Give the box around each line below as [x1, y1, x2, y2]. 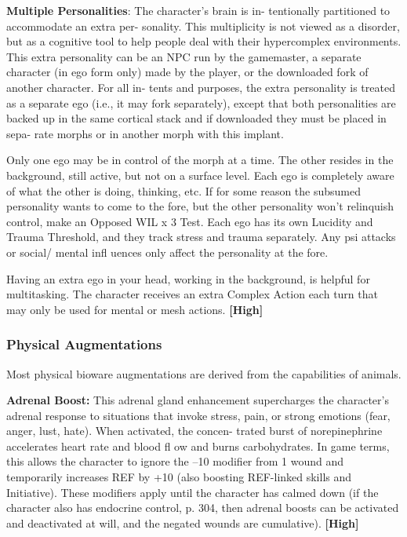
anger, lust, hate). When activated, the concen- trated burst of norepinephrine [6, 422, 383, 439]
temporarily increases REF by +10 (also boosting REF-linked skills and [6, 469, 352, 485]
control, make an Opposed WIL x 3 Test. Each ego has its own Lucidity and [6, 213, 373, 229]
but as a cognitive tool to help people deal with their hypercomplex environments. [6, 33, 402, 49]
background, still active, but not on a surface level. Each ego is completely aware [6, 166, 394, 183]
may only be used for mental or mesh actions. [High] [6, 301, 263, 317]
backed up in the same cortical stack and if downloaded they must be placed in [6, 110, 387, 126]
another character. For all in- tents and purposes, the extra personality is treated [6, 79, 395, 95]
